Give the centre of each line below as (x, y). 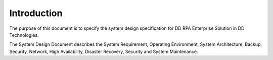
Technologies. (24, 35)
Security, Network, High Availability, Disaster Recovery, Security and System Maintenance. (104, 51)
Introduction (36, 13)
